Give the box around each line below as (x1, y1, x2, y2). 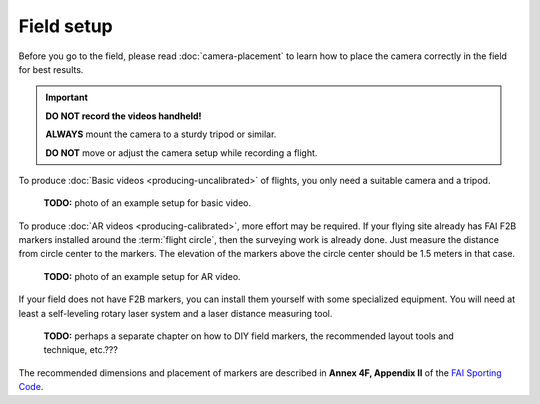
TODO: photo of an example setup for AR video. (43, 270, 241, 282)
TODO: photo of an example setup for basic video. (43, 197, 252, 209)
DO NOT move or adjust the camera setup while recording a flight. (45, 146, 318, 159)
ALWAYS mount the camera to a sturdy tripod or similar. (45, 128, 277, 140)
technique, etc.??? (43, 344, 119, 356)
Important (45, 91, 89, 104)
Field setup (18, 15, 114, 37)
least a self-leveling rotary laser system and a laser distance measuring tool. (18, 307, 333, 319)
